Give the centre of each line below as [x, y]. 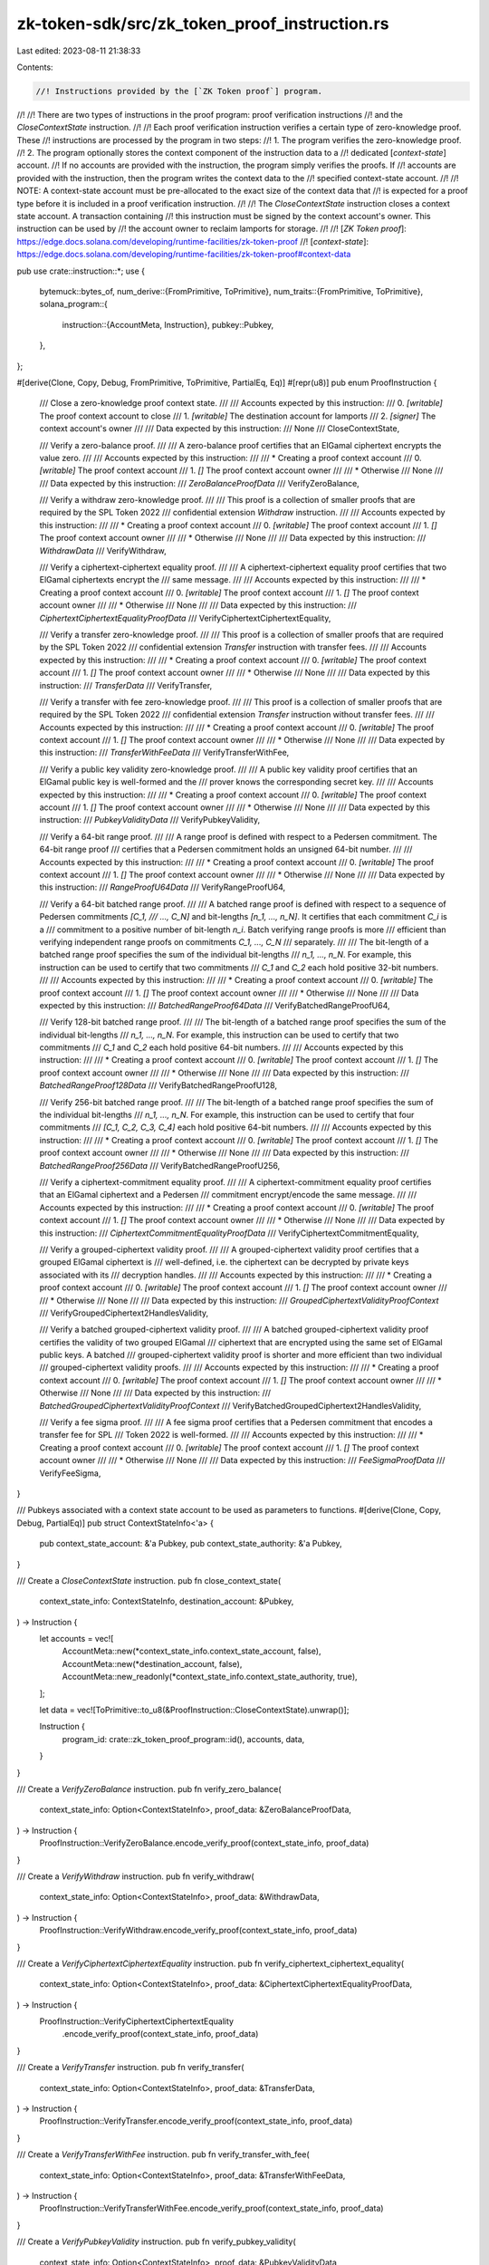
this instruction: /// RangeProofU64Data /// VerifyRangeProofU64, [163, 887]
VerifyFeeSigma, [70, 1473]
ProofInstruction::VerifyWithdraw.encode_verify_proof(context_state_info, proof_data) [198, 1931]
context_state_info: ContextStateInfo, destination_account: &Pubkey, [167, 1601]
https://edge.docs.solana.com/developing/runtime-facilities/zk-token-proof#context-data [184, 255]
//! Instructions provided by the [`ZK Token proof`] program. [179, 91]
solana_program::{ [74, 304]
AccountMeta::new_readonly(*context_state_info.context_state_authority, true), [210, 1677]
